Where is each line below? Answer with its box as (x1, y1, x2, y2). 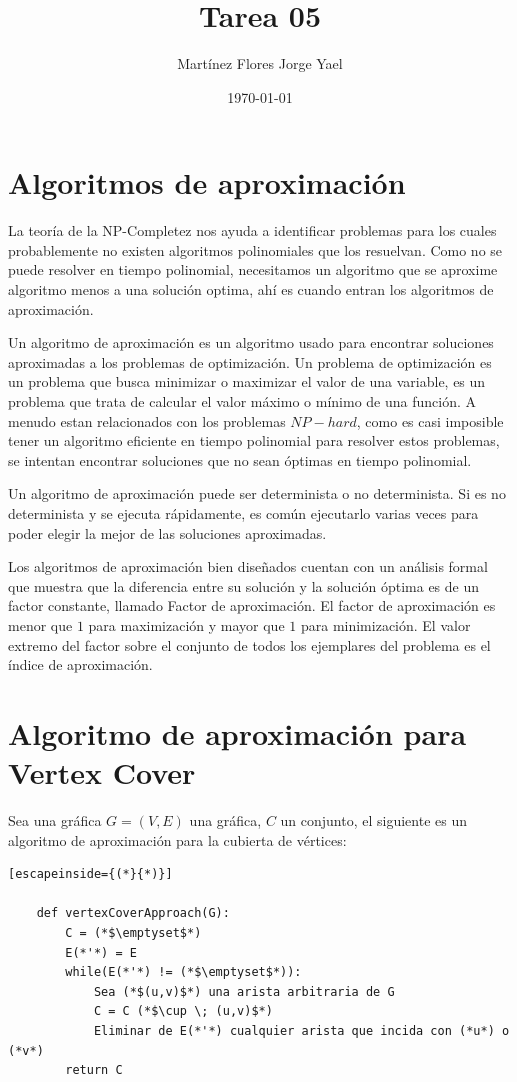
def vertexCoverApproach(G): (36, 906, 230, 921)
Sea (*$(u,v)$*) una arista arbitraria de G (93, 984, 395, 999)
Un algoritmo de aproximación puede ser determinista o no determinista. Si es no (8, 483, 506, 504)
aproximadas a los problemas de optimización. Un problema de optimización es (8, 351, 492, 372)
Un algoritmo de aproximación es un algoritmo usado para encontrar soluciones (8, 332, 494, 353)
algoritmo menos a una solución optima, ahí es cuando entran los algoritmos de (8, 279, 494, 300)
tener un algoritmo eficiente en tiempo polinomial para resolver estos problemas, (8, 430, 500, 451)
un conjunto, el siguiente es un (280, 810, 467, 831)
